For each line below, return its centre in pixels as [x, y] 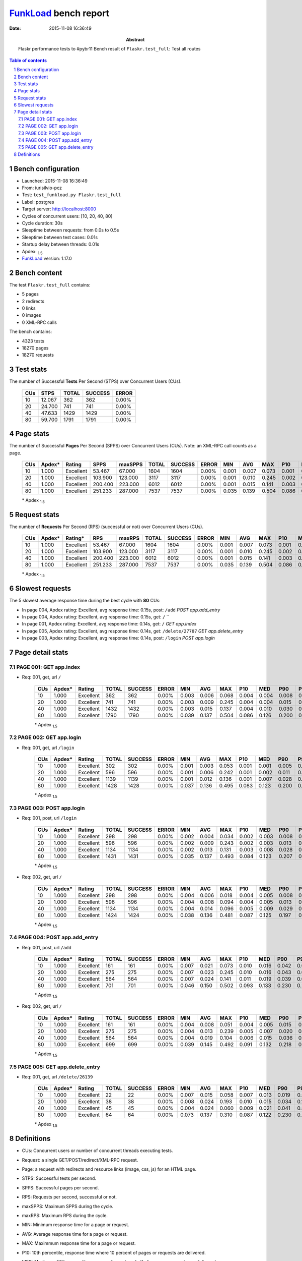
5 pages [30, 294]
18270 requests [38, 355]
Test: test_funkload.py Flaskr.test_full [71, 195]
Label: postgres [38, 202]
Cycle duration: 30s [42, 223]
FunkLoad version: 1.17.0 [47, 258]
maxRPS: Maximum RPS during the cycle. [65, 1216]
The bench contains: [31, 332]
